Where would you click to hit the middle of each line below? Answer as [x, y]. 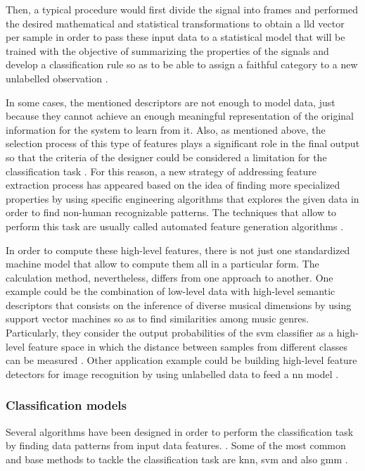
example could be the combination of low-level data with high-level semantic [171, 291]
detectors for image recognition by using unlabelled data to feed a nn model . [172, 373]
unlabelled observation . [57, 78]
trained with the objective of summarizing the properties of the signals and [167, 50]
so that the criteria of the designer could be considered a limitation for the [166, 157]
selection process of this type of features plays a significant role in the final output [183, 143]
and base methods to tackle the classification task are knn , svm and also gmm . [177, 459]
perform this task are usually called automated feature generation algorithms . [175, 226]
